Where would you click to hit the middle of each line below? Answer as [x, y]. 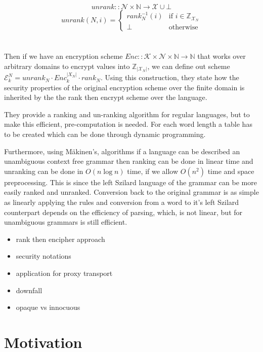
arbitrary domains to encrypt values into [67, 66]
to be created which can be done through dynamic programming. [105, 134]
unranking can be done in [44, 171]
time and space [231, 171]
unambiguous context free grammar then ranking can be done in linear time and [129, 161]
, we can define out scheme [189, 66]
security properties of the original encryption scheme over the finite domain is [124, 87]
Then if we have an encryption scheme [63, 56]
